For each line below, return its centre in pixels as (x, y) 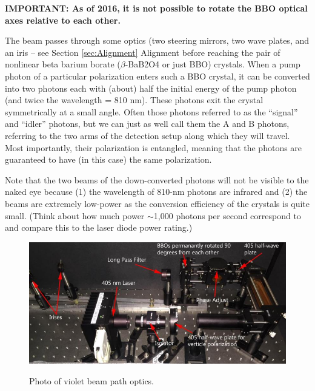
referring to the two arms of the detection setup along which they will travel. (148, 135)
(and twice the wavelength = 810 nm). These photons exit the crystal (134, 100)
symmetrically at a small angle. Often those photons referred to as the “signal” (151, 111)
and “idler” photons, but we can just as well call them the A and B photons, (147, 124)
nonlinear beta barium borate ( (63, 64)
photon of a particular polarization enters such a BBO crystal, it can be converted (157, 76)
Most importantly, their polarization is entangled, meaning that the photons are (154, 147)
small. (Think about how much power (75, 215)
